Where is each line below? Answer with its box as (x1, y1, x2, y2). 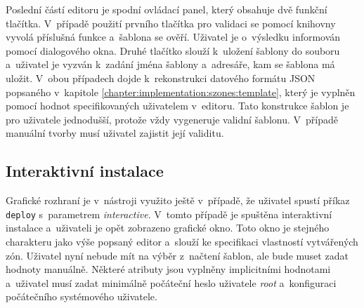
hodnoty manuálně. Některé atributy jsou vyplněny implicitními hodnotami (6, 262, 331, 276)
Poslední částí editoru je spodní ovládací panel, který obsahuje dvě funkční (6, 2, 327, 16)
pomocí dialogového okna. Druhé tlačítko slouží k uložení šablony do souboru (6, 43, 340, 58)
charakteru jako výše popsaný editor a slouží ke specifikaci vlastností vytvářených (6, 234, 358, 248)
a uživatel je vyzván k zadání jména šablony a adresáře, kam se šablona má (6, 57, 335, 72)
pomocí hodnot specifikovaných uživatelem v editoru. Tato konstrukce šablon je (6, 98, 349, 113)
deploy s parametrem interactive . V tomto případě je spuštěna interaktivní (6, 206, 332, 221)
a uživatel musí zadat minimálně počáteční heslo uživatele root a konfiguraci (6, 275, 337, 290)
